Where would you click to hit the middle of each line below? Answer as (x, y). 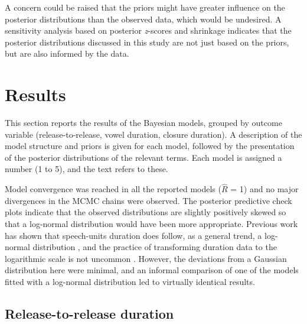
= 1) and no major (264, 189)
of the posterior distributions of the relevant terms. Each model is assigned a (143, 157)
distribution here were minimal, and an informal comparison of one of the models (152, 270)
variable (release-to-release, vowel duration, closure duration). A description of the (153, 134)
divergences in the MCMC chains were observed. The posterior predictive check (148, 200)
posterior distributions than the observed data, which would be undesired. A (143, 19)
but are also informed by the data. (67, 54)
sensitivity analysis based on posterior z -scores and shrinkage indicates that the (148, 30)
